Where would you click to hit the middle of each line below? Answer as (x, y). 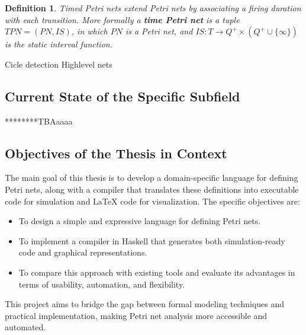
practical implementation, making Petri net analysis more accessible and (136, 315)
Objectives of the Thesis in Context (116, 153)
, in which (89, 31)
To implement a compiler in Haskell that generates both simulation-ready (152, 240)
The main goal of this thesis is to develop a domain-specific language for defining (152, 178)
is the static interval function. (59, 44)
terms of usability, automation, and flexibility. (102, 284)
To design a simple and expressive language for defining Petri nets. (140, 221)
